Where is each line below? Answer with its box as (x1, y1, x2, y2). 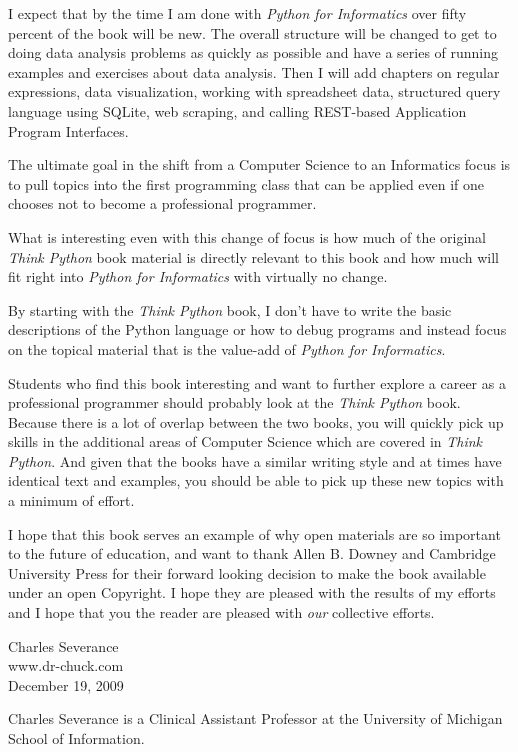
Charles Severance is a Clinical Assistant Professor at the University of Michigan (8, 708, 503, 729)
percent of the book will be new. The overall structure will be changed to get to (8, 22, 497, 43)
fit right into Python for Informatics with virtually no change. (8, 266, 388, 287)
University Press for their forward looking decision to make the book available (8, 562, 486, 583)
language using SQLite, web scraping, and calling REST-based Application (8, 100, 467, 121)
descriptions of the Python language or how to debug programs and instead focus (8, 319, 507, 340)
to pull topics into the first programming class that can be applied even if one (8, 173, 485, 194)
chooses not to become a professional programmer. (8, 193, 317, 214)
